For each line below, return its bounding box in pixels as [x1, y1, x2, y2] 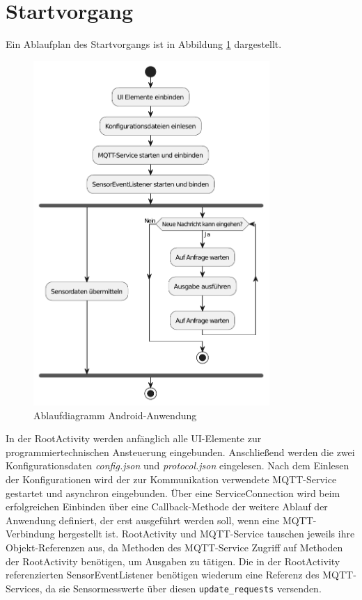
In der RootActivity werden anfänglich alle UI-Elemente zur [6, 431, 262, 446]
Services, [6, 581, 42, 595]
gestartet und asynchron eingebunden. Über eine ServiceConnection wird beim [6, 485, 340, 500]
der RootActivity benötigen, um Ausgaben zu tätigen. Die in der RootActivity [6, 553, 340, 568]
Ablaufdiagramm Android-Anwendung [33, 407, 197, 422]
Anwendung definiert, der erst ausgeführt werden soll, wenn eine [6, 512, 280, 527]
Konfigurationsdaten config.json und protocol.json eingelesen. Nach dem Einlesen [6, 458, 349, 473]
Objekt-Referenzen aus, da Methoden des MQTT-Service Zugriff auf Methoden [6, 540, 343, 555]
